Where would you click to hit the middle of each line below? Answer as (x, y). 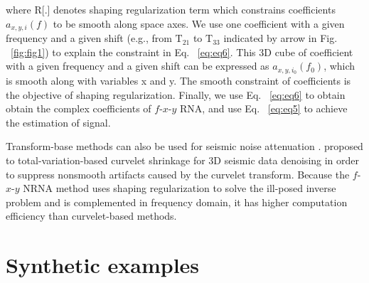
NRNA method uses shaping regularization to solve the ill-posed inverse (180, 188)
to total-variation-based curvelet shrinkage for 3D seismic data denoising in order (183, 160)
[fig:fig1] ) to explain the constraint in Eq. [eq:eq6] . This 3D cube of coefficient (182, 52)
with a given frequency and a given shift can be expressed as (138, 66)
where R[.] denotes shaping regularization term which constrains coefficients (171, 9)
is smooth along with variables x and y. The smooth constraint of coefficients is (178, 81)
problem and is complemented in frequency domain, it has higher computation (177, 202)
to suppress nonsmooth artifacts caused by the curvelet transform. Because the (178, 174)
